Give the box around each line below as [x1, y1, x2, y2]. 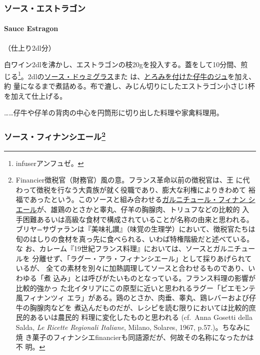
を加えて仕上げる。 [4, 90, 67, 101]
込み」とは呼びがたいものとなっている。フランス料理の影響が [53, 273, 256, 283]
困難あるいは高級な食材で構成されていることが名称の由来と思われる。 [22, 214, 253, 224]
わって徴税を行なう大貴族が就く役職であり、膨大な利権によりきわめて [15, 184, 246, 195]
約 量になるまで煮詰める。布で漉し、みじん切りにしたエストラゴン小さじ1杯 [4, 81, 255, 91]
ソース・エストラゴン [4, 2, 85, 14]
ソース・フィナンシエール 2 [4, 129, 106, 143]
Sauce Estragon [4, 23, 58, 34]
